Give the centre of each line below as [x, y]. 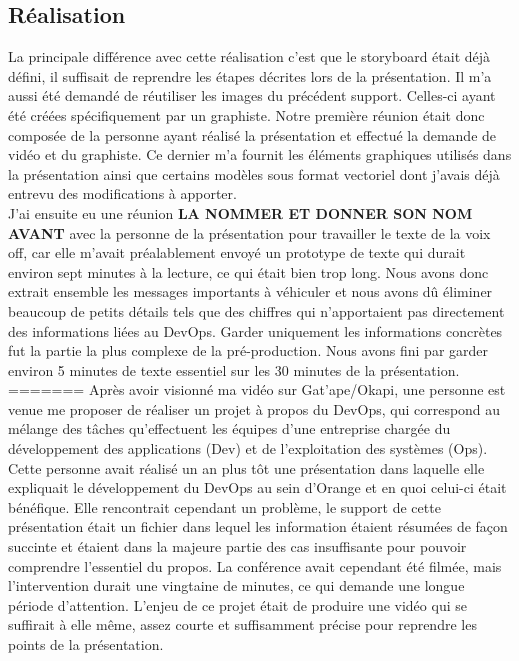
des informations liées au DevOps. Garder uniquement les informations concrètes [255, 330]
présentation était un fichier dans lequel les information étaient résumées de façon [258, 526]
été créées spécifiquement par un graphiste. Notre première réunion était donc [246, 114]
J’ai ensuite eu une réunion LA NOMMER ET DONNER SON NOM [240, 212]
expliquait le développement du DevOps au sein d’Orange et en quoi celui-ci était [257, 487]
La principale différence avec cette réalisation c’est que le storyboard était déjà [249, 56]
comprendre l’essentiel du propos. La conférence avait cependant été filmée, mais [255, 565]
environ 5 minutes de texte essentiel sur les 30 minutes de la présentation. [234, 369]
